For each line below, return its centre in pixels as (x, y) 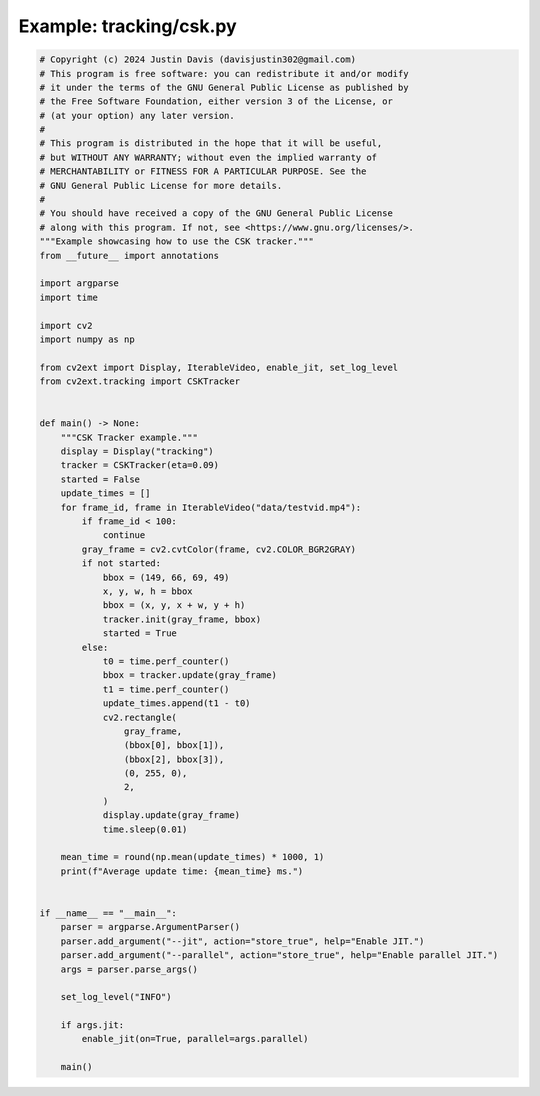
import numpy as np (87, 339)
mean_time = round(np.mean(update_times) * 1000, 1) (192, 857)
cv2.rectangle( (139, 717)
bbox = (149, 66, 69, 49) (166, 577)
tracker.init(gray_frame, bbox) (182, 619)
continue (124, 535)
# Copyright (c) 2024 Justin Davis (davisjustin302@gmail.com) (198, 59)
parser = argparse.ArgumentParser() (150, 927)
